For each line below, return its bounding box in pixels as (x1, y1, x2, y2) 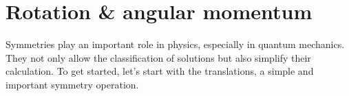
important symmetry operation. (6, 77, 139, 91)
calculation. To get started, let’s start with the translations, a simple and (6, 64, 314, 78)
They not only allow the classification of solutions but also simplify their (6, 50, 311, 64)
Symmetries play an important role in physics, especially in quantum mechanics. (6, 37, 345, 51)
